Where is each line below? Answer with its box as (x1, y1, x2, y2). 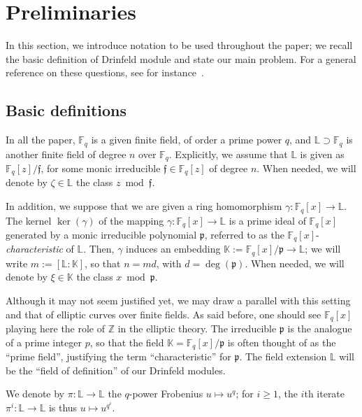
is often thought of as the (227, 334, 336, 349)
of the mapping (99, 213, 164, 227)
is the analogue (287, 321, 352, 336)
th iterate (304, 386, 345, 401)
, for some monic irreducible (41, 161, 161, 176)
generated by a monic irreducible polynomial (6, 227, 197, 241)
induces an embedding (126, 241, 221, 256)
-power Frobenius (129, 386, 203, 401)
